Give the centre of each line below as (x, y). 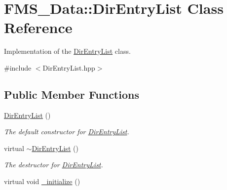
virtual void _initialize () (42, 181)
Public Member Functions (72, 94)
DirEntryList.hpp (69, 67)
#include (18, 67)
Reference (38, 27)
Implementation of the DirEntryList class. (67, 51)
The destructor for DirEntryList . (54, 165)
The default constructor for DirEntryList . (67, 132)
